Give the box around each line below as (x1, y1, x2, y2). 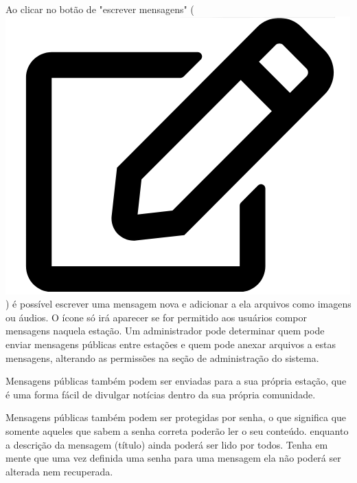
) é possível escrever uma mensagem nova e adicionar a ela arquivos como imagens (5, 297, 352, 311)
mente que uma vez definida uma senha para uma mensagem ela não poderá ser (5, 451, 341, 465)
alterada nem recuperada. (5, 464, 113, 478)
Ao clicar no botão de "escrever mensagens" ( (5, 2, 194, 16)
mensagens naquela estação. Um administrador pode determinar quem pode (5, 323, 325, 338)
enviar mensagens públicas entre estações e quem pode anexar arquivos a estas (5, 336, 336, 351)
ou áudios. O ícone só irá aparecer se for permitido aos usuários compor (5, 310, 307, 324)
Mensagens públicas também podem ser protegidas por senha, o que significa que (5, 410, 347, 425)
